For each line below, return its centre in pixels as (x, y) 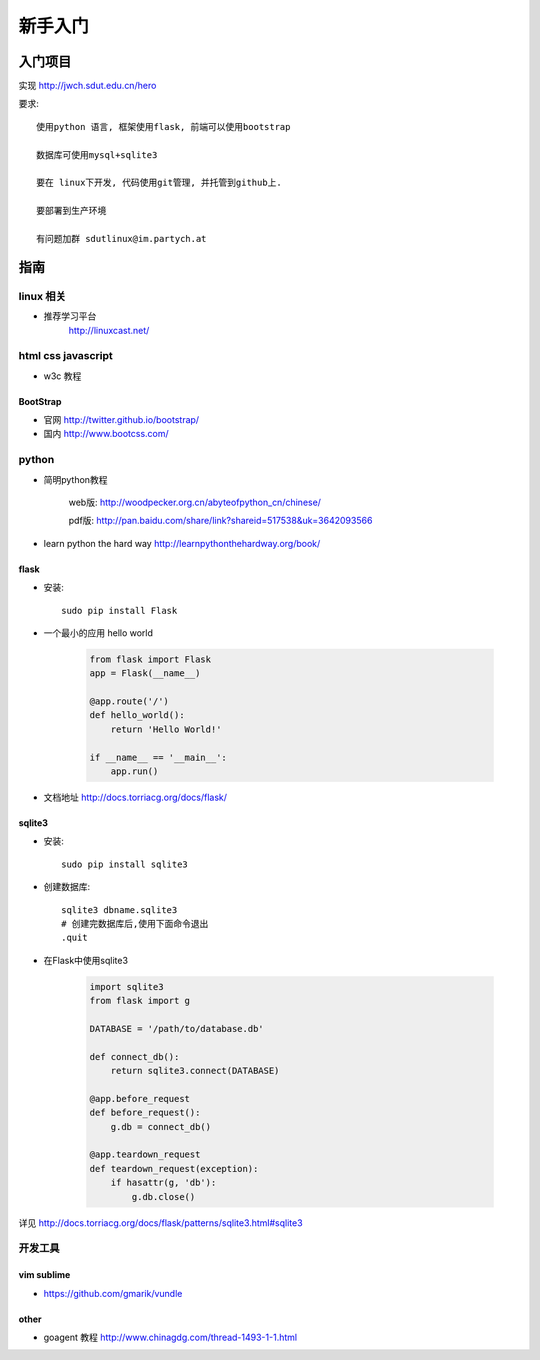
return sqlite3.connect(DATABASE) (195, 1071)
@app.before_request (139, 1098)
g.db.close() (163, 1196)
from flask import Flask (150, 659)
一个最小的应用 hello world (98, 632)
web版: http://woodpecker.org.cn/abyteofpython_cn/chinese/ (195, 502)
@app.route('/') (129, 701)
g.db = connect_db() (161, 1126)
